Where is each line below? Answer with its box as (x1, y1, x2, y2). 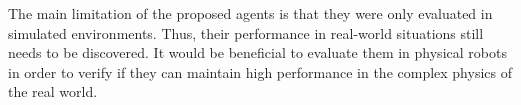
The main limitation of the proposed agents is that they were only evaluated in (8, 3, 493, 23)
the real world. (8, 81, 98, 102)
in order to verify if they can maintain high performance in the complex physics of (8, 61, 512, 82)
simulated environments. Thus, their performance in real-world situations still (8, 22, 484, 43)
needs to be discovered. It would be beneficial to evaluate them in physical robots (8, 42, 507, 63)
